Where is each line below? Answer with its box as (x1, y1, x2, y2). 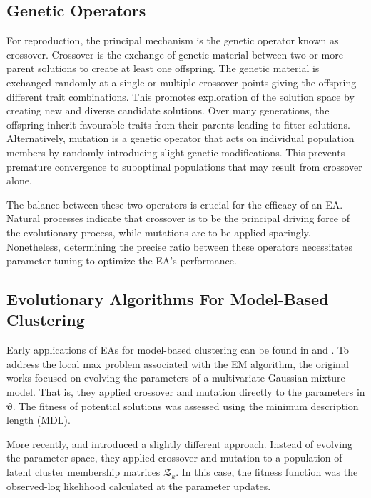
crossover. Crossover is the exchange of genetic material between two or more (6, 46, 343, 61)
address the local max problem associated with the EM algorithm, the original (6, 356, 349, 371)
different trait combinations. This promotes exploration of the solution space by (6, 89, 355, 104)
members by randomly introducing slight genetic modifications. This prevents (6, 144, 345, 159)
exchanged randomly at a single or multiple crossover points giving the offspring (6, 74, 357, 89)
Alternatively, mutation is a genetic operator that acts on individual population (6, 131, 355, 146)
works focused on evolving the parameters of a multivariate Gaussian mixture (6, 370, 345, 385)
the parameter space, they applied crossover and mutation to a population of (6, 450, 342, 465)
